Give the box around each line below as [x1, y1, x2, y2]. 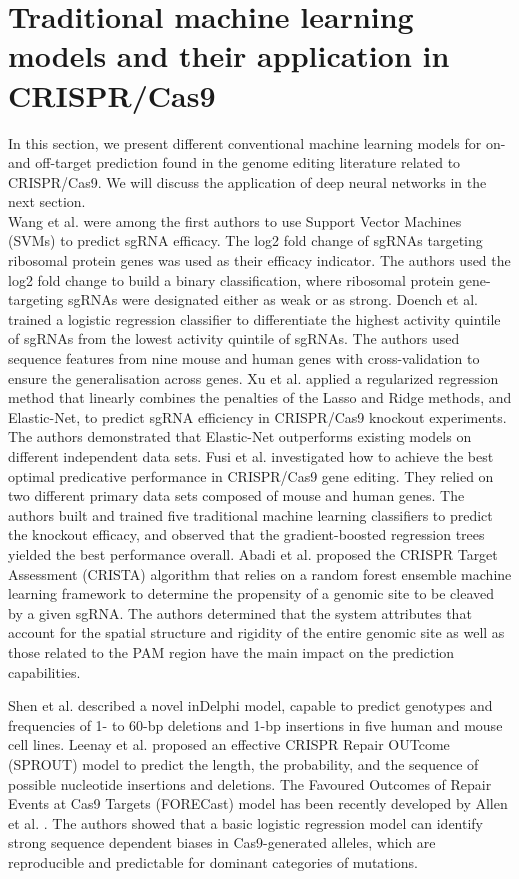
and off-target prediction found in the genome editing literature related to [8, 152, 461, 173]
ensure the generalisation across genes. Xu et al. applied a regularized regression [8, 367, 499, 388]
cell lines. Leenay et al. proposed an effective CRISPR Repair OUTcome [8, 734, 450, 755]
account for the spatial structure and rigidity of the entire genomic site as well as [8, 622, 505, 643]
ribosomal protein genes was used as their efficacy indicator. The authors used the [8, 250, 511, 271]
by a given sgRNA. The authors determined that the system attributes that [8, 602, 472, 623]
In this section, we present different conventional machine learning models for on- [8, 132, 506, 153]
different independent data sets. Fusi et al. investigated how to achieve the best [8, 446, 494, 466]
